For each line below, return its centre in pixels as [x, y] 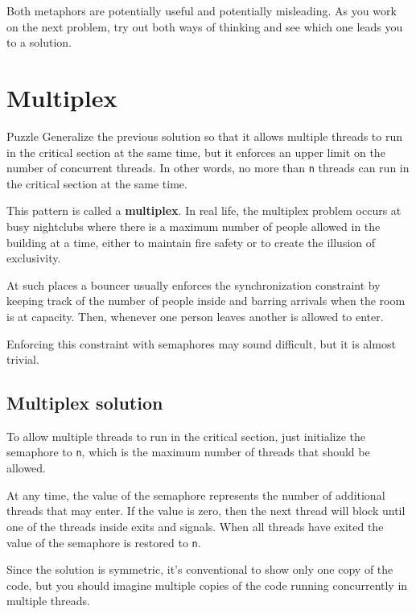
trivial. [23, 359]
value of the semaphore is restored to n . [104, 542]
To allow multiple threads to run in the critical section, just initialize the [186, 436]
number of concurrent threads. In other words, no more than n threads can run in [208, 168]
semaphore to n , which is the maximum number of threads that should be [188, 452]
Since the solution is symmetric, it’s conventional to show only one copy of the [200, 569]
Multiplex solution [85, 403]
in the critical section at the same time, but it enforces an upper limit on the [196, 152]
